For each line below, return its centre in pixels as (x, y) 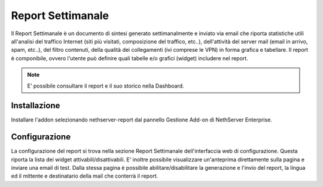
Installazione (36, 106)
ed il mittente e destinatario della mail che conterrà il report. (85, 176)
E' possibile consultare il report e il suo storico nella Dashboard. (106, 86)
